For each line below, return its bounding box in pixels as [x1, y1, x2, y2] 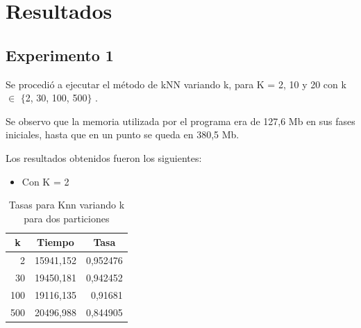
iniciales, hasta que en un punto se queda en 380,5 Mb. [6, 127, 240, 142]
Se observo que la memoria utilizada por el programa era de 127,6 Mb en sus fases [6, 113, 355, 128]
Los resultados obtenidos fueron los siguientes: [6, 150, 202, 165]
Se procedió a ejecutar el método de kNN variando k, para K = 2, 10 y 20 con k [6, 76, 346, 91]
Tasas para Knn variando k [8, 197, 125, 212]
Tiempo [37, 235, 74, 249]
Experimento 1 [6, 44, 114, 65]
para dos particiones [24, 211, 110, 225]
